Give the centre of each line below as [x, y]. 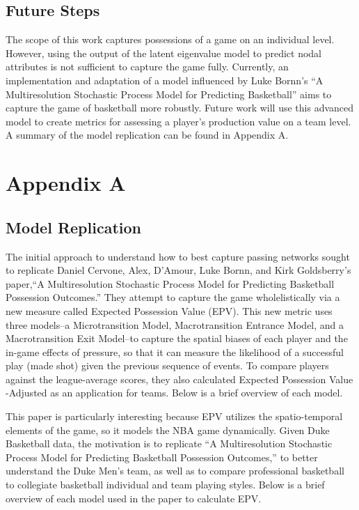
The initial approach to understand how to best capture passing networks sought [178, 256]
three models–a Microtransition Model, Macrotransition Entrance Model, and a [175, 324]
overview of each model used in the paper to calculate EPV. [134, 498]
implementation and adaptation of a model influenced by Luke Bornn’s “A [165, 80]
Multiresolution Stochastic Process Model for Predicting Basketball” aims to [169, 94]
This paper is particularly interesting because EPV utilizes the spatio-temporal [174, 416]
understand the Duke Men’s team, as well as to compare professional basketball [175, 471]
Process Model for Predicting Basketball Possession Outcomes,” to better [162, 457]
